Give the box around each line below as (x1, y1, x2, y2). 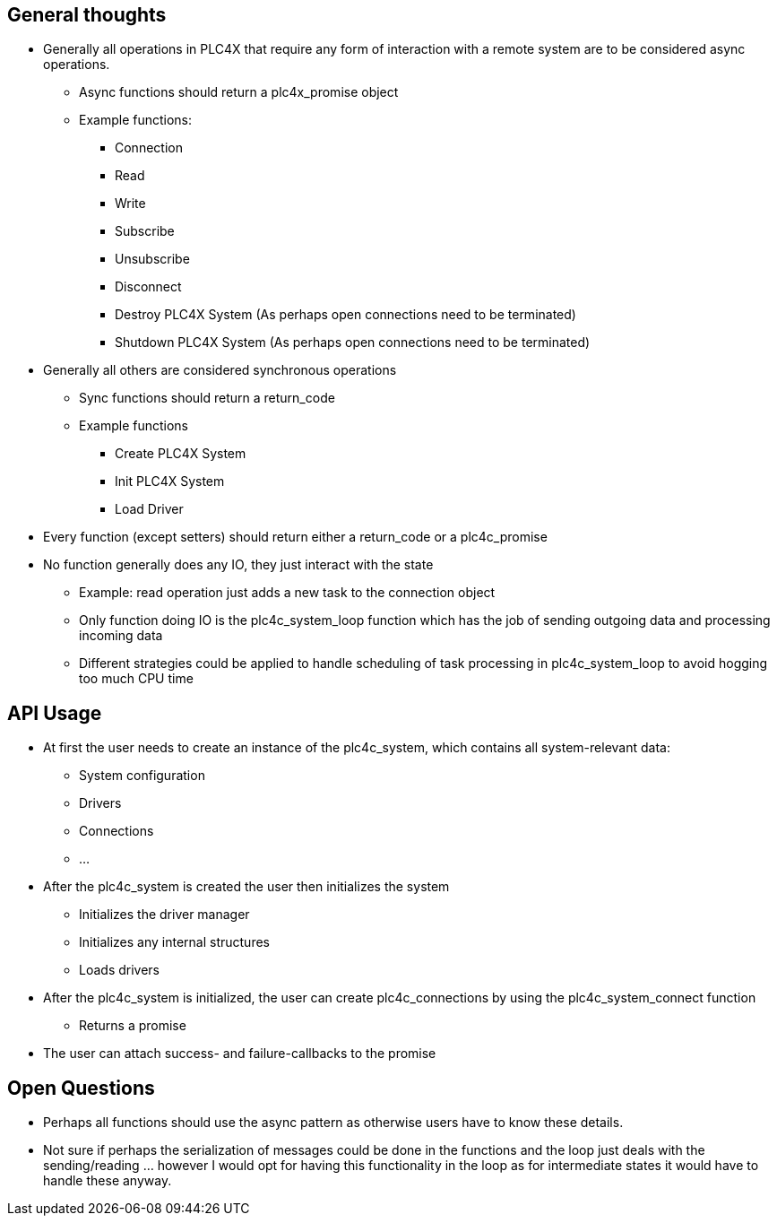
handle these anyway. (43, 1173, 172, 1189)
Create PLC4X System (115, 446, 246, 462)
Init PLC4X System (115, 473, 225, 490)
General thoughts (7, 4, 167, 26)
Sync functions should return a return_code (79, 390, 335, 406)
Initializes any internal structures (79, 934, 270, 950)
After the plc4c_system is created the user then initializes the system (43, 879, 450, 895)
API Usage (7, 701, 102, 724)
